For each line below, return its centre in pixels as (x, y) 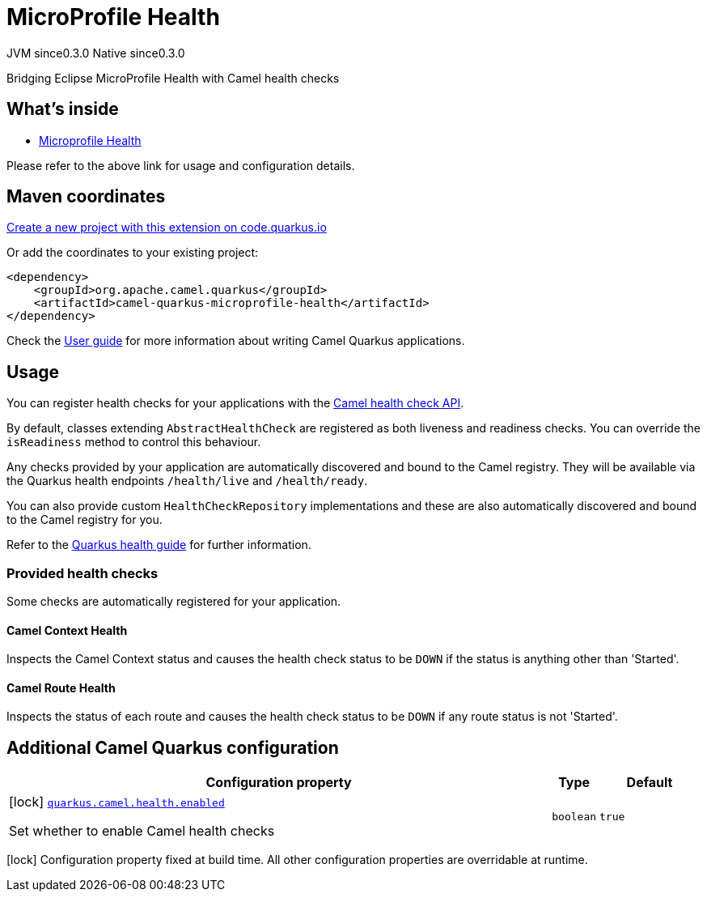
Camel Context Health (67, 630)
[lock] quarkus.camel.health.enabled (117, 802)
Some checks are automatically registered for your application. (174, 602)
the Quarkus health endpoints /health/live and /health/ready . (187, 481)
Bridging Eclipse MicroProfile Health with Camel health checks (173, 78)
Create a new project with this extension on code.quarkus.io (167, 228)
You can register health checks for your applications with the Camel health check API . (235, 403)
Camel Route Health (61, 687)
